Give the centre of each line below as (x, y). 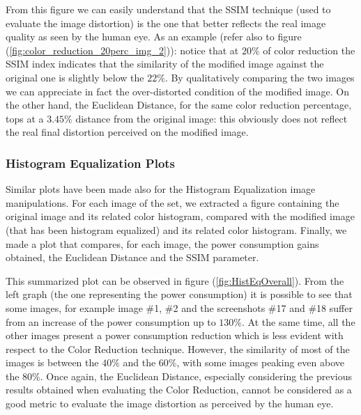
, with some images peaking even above (260, 362)
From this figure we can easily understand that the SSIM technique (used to (168, 9)
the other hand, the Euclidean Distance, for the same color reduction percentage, (179, 105)
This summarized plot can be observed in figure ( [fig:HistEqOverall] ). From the (175, 280)
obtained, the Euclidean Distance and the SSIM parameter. (132, 257)
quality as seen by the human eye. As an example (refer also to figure (154, 37)
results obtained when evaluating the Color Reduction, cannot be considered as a (179, 390)
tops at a (25, 118)
